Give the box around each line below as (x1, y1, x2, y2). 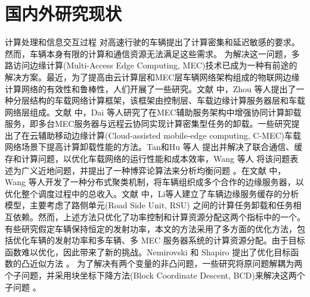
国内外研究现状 (5, 1, 122, 26)
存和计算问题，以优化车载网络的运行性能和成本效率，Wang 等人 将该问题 (5, 152, 290, 165)
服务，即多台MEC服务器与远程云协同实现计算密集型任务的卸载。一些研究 (5, 117, 292, 130)
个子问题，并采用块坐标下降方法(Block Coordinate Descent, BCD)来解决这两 (5, 269, 297, 281)
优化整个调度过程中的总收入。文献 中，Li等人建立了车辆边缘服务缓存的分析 (5, 187, 299, 199)
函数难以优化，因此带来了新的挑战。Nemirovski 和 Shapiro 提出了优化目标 (5, 245, 291, 258)
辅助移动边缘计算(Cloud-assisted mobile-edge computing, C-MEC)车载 (38, 129, 302, 141)
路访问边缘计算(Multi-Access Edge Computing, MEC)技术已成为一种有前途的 (5, 59, 297, 71)
